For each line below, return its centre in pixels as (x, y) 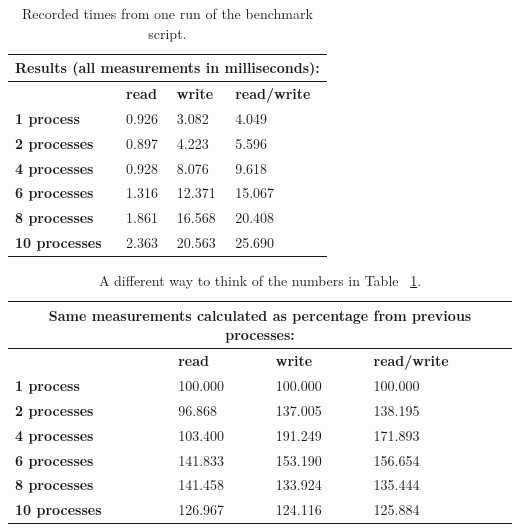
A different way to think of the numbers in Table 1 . (260, 280)
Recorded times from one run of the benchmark (167, 13)
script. (167, 32)
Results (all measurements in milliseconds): (167, 67)
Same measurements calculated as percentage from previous (260, 314)
